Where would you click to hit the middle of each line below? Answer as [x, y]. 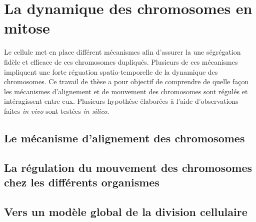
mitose [27, 28]
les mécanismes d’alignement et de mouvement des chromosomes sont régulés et [126, 91]
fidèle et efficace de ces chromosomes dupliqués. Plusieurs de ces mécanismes [121, 61]
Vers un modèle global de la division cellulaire [126, 211]
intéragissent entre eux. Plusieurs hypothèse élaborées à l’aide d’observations [121, 101]
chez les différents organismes [82, 182]
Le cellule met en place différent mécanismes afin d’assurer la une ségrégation [122, 52]
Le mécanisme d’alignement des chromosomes [124, 138]
